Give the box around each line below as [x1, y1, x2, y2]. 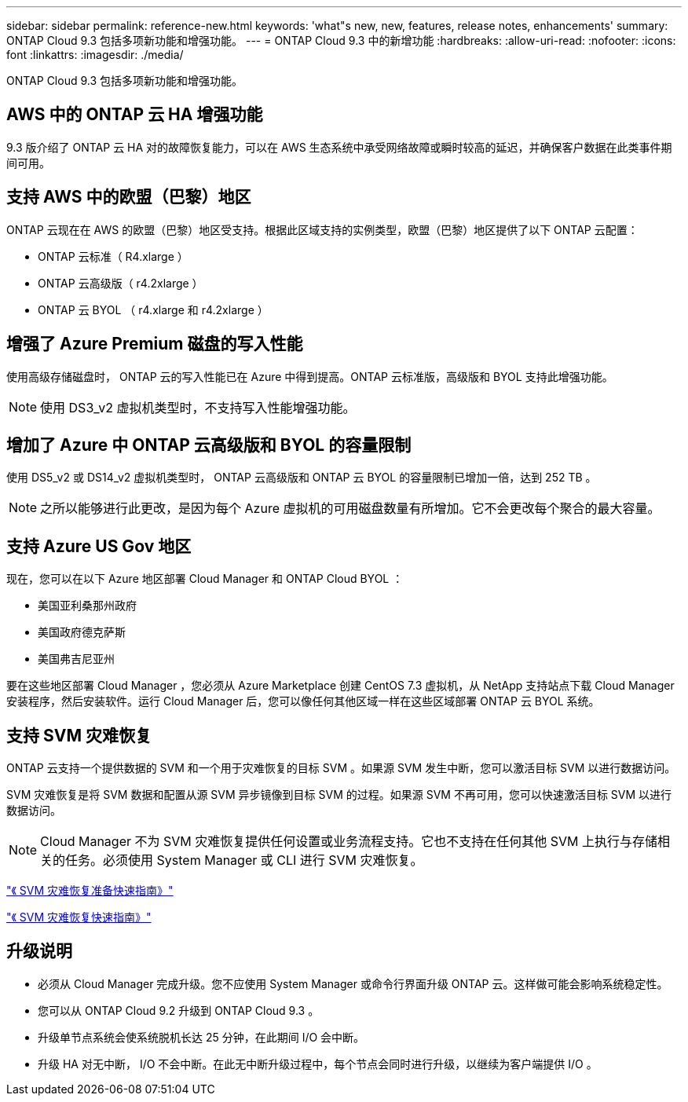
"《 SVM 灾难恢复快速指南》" [6, 910, 152, 924]
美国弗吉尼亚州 [38, 652, 115, 666]
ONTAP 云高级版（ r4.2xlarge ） [38, 276, 203, 290]
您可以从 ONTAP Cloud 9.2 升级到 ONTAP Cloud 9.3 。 [38, 1003, 320, 1017]
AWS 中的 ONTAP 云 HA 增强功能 [6, 104, 263, 125]
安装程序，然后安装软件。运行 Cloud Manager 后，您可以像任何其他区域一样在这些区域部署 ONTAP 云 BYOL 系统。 [6, 694, 600, 708]
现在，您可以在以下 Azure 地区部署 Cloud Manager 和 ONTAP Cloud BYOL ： [6, 572, 404, 586]
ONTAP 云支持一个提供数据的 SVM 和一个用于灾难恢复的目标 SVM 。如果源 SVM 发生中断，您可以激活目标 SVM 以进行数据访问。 [6, 761, 676, 775]
